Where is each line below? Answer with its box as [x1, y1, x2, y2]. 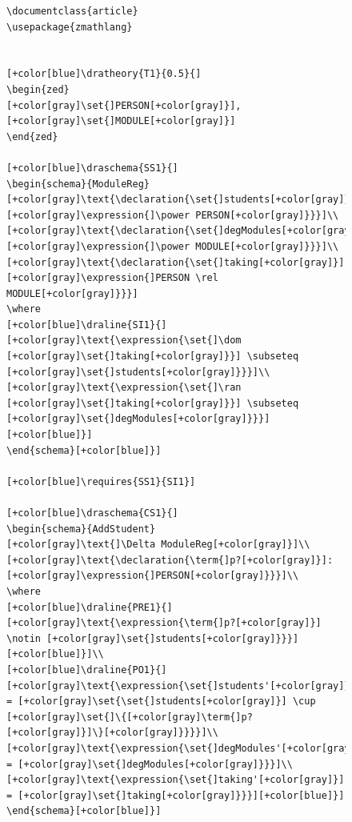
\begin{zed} [6, 83, 70, 95]
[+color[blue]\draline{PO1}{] [6, 664, 167, 676]
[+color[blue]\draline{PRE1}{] [6, 601, 173, 613]
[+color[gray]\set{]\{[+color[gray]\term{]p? [6, 711, 253, 723]
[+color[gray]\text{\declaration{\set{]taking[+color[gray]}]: [6, 256, 350, 268]
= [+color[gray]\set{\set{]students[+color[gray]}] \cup [6, 696, 316, 708]
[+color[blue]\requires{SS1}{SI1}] [6, 475, 196, 487]
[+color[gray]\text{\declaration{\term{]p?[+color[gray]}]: [6, 554, 334, 566]
